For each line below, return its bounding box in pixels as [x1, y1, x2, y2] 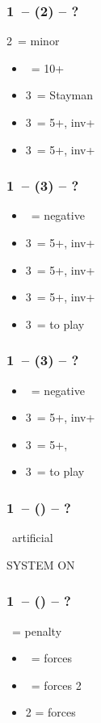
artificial [11, 529, 53, 546]
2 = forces [25, 704, 76, 721]
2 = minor [6, 32, 60, 49]
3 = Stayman [25, 86, 94, 103]
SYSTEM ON [6, 556, 75, 573]
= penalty [11, 622, 62, 639]
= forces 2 [31, 676, 82, 693]
